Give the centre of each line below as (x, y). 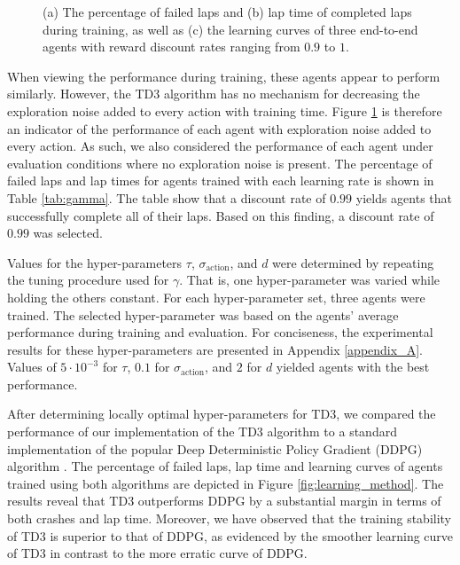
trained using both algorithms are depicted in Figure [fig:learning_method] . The (226, 483)
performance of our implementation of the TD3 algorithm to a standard (202, 432)
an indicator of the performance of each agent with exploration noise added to (219, 128)
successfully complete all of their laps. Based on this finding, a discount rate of (221, 215)
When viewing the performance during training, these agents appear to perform (224, 76)
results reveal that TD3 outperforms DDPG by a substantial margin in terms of (224, 501)
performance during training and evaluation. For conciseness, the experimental (220, 332)
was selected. (68, 233)
